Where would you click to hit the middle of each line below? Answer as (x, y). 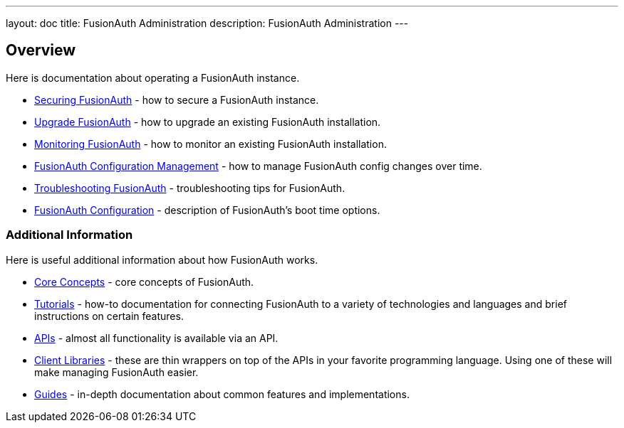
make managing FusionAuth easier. (116, 372)
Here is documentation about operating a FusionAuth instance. (153, 77)
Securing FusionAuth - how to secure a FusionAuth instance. (177, 100)
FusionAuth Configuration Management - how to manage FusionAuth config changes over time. (258, 166)
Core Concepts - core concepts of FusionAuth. (144, 282)
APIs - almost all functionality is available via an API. (156, 338)
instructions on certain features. (109, 316)
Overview (41, 50)
